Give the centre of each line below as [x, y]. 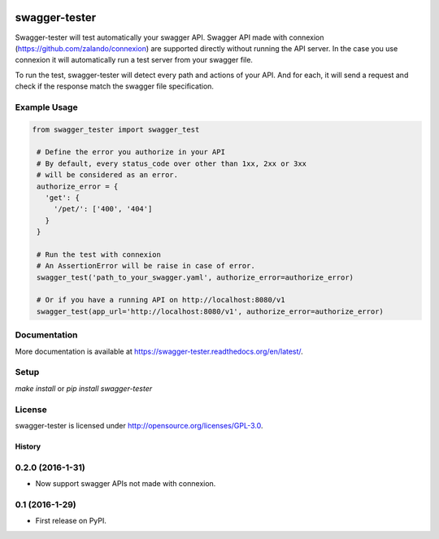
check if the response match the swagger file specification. [115, 86]
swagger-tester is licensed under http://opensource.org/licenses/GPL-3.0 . [139, 425]
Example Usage [46, 107]
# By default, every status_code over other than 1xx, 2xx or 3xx [172, 163]
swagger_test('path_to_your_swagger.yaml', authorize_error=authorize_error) [195, 277]
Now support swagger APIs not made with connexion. [126, 484]
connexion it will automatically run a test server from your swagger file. [134, 60]
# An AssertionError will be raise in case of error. [146, 266]
